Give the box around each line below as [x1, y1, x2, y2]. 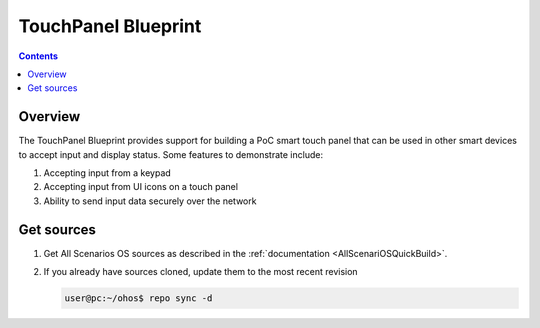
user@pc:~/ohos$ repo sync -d [64, 293, 213, 304]
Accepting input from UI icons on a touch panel [43, 181, 239, 193]
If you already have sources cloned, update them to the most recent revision [43, 266, 359, 278]
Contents [18, 50, 59, 62]
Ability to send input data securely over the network [43, 195, 257, 207]
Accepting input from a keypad [43, 167, 172, 179]
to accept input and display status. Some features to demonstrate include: [18, 148, 324, 160]
